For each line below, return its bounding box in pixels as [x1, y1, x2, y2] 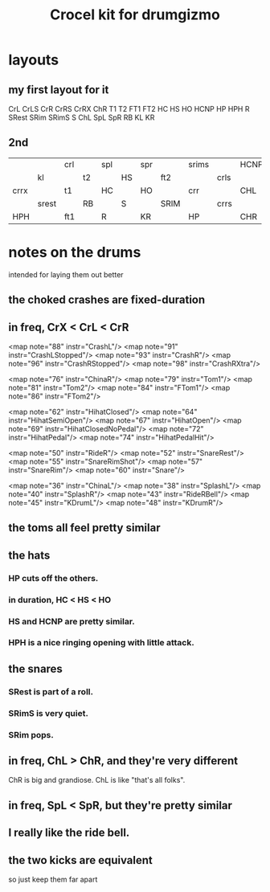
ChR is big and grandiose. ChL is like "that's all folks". [8, 775, 186, 785]
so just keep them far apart [8, 874, 98, 884]
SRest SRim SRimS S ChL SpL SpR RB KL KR [8, 113, 155, 122]
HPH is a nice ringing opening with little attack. [8, 637, 194, 649]
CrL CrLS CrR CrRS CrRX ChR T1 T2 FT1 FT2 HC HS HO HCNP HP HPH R [8, 104, 250, 113]
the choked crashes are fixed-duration [8, 293, 206, 307]
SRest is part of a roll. [8, 685, 94, 697]
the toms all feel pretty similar [8, 521, 161, 535]
